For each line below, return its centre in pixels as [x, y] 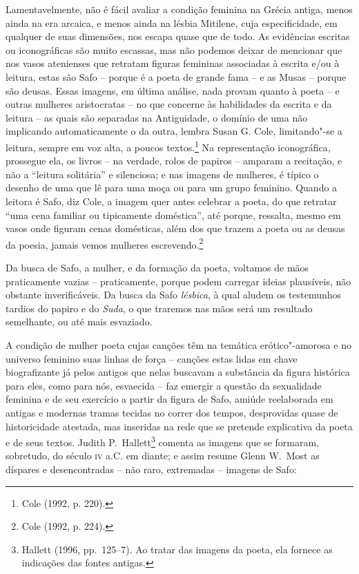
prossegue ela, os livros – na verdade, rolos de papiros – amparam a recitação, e [174, 161]
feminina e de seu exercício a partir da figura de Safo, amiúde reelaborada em [169, 399]
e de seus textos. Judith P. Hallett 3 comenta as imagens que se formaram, [162, 441]
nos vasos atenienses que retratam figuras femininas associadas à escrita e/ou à [173, 63]
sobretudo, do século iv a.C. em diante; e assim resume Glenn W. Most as [163, 456]
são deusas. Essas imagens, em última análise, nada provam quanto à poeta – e [173, 90]
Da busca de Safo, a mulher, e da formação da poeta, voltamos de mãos [157, 267]
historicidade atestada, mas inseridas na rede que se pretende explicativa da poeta [179, 426]
